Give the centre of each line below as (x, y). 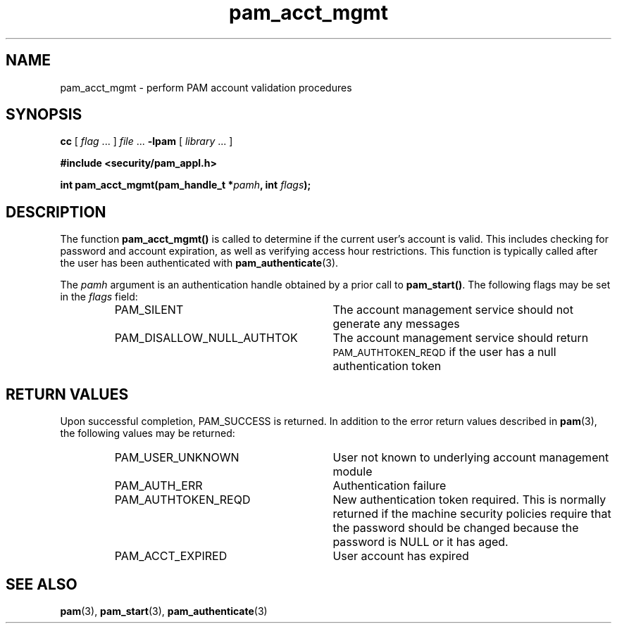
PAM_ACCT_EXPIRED (171, 556)
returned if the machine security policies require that (472, 514)
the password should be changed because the (456, 528)
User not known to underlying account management (471, 458)
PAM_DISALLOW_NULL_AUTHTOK (206, 338)
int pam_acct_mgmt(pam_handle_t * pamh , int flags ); (186, 185)
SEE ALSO (42, 584)
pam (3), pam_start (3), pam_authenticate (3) (164, 611)
